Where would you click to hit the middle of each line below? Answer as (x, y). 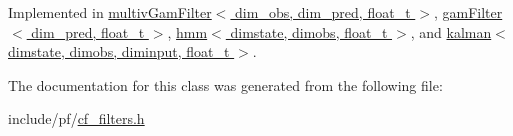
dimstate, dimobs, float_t (309, 31)
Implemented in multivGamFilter (110, 12)
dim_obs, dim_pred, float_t (323, 12)
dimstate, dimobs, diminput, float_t (119, 51)
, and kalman (451, 31)
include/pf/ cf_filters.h (76, 118)
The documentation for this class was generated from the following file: (225, 84)
